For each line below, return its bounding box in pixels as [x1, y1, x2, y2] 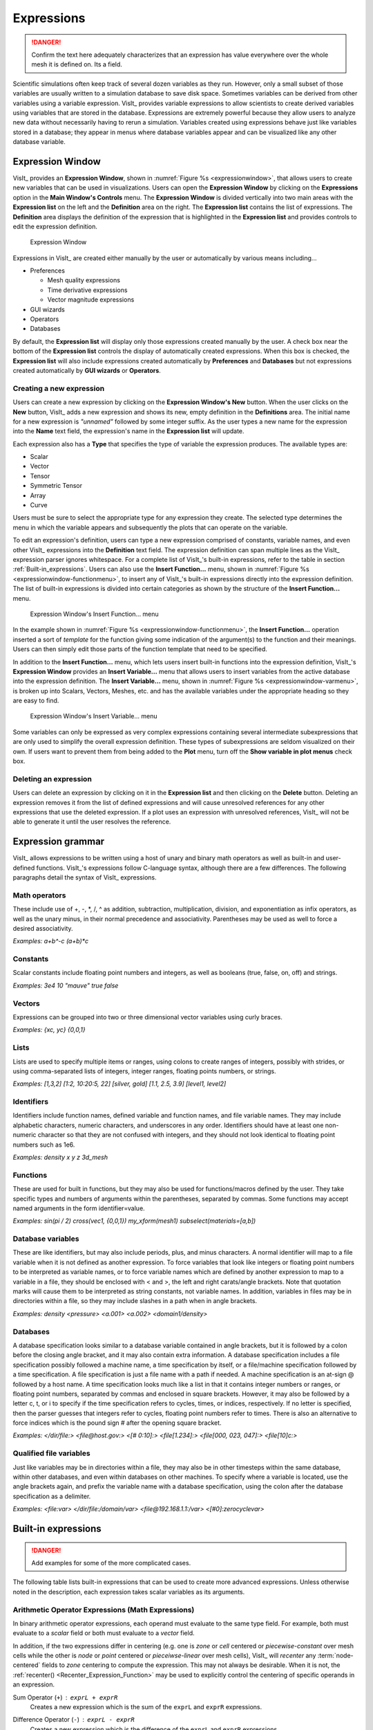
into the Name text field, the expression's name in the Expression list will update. [12, 427, 245, 435]
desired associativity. [12, 924, 73, 932]
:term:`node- [317, 1651, 354, 1660]
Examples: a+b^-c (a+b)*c [12, 937, 89, 945]
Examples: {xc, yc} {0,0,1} [12, 1026, 86, 1034]
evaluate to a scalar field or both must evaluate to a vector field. [12, 1629, 195, 1637]
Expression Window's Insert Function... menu [30, 610, 159, 618]
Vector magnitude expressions [47, 295, 135, 304]
